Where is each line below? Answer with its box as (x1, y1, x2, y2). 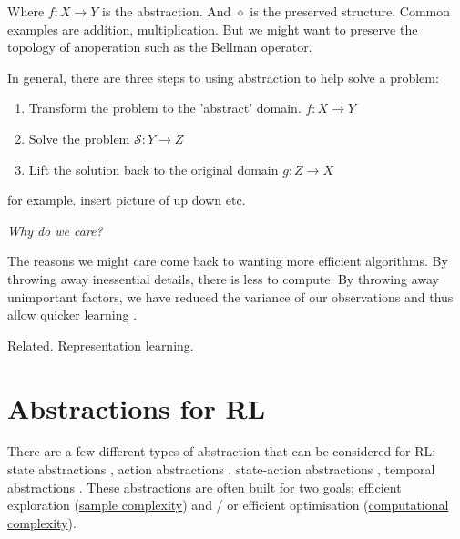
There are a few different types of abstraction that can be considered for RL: (7, 442, 436, 461)
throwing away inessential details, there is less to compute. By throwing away (7, 269, 439, 288)
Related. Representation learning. (7, 335, 194, 354)
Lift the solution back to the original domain (28, 159, 279, 178)
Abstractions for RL (7, 389, 266, 426)
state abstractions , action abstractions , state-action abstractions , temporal (7, 460, 435, 479)
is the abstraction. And (102, 2, 231, 20)
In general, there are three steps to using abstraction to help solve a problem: (7, 67, 439, 86)
